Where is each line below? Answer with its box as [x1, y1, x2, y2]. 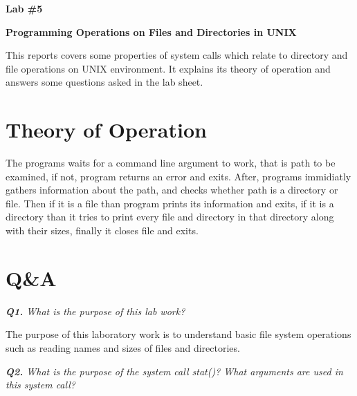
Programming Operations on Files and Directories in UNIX [6, 24, 297, 39]
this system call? [6, 377, 75, 392]
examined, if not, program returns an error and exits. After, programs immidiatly [6, 169, 351, 183]
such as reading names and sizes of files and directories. [6, 340, 240, 355]
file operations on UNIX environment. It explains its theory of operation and [6, 61, 331, 75]
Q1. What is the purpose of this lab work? [6, 303, 185, 318]
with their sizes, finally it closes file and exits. [6, 223, 199, 238]
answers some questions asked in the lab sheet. [6, 75, 203, 89]
